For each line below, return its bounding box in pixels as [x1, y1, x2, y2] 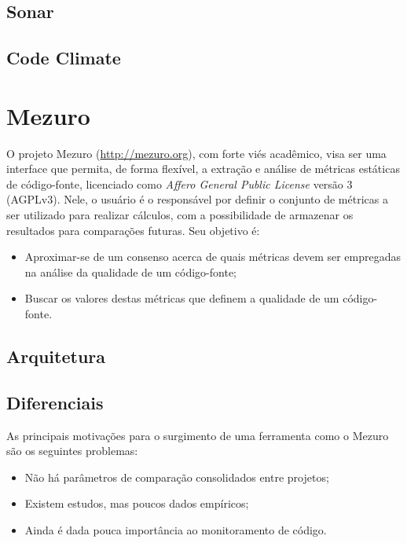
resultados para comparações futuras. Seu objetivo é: [6, 222, 260, 238]
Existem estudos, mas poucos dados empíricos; [24, 495, 249, 512]
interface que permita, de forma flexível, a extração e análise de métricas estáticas [6, 160, 400, 177]
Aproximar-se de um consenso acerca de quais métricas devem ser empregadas [24, 248, 401, 265]
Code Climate [6, 46, 121, 70]
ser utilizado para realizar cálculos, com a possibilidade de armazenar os [6, 207, 354, 223]
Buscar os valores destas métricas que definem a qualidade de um [24, 290, 339, 306]
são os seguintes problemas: [6, 442, 138, 459]
